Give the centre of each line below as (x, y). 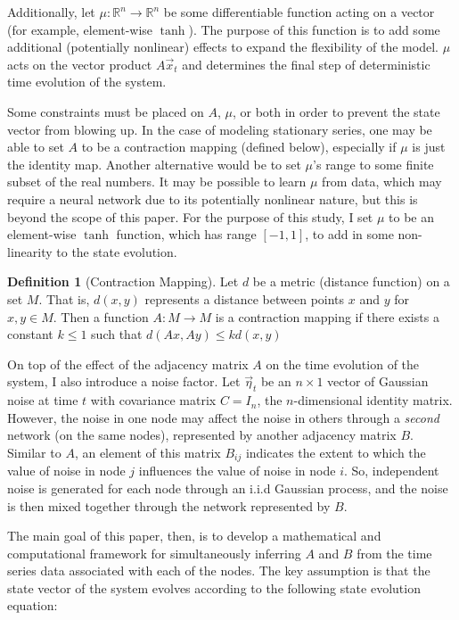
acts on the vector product (80, 64)
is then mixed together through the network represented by (169, 505)
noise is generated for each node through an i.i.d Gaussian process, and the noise (228, 488)
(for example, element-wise (80, 29)
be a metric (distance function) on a (351, 281)
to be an (412, 216)
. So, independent (391, 471)
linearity (30, 251)
